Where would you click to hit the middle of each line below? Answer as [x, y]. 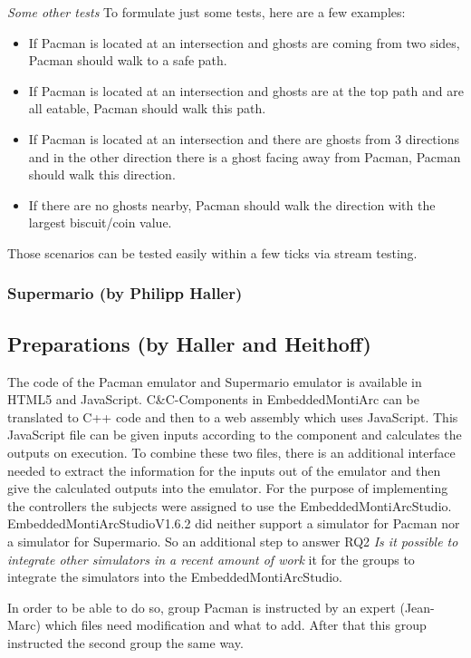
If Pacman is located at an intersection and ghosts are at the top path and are [246, 90]
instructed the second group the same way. [125, 642]
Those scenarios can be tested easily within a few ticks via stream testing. [212, 252]
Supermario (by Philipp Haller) [125, 293]
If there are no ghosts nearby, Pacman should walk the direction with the [232, 204]
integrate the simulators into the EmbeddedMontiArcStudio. [175, 577]
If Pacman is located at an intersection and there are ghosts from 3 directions [244, 138]
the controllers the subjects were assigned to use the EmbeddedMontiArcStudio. [230, 505]
